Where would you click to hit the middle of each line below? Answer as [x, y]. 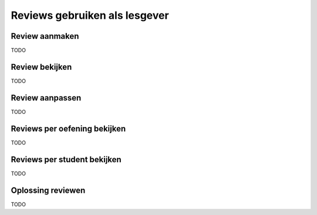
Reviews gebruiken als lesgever [90, 15]
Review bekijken [41, 67]
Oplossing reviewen [48, 190]
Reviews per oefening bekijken [68, 128]
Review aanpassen [46, 98]
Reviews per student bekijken [66, 159]
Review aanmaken [45, 36]
